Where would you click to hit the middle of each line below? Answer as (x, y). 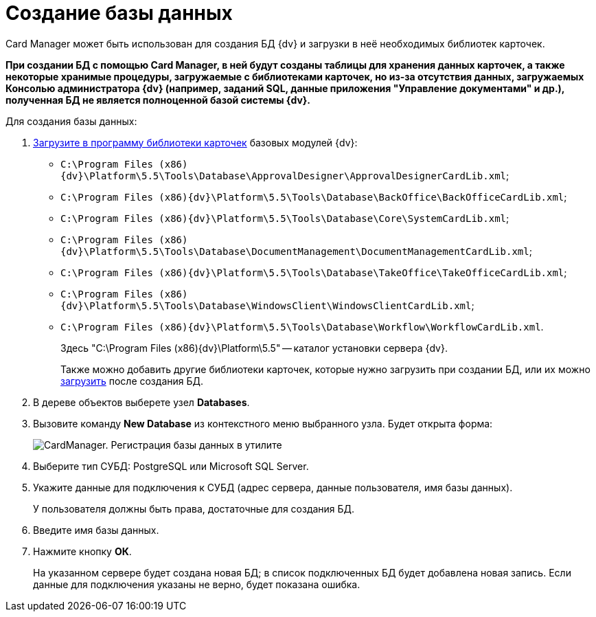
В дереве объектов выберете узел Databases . (141, 402)
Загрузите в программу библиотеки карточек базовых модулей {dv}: (195, 142)
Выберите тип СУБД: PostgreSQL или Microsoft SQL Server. (171, 466)
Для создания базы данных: (71, 121)
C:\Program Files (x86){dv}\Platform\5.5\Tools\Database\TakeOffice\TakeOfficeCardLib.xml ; (314, 272)
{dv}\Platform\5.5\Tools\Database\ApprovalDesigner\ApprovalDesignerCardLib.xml (284, 176)
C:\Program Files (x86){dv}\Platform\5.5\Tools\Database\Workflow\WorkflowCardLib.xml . (302, 326)
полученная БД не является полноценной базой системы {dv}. (158, 100)
